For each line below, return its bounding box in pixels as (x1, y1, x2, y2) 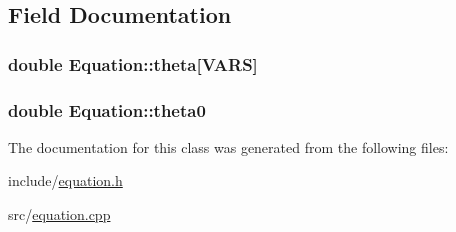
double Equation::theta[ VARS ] (8, 51, 258, 76)
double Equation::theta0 (8, 97, 206, 122)
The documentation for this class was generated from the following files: (8, 136, 449, 157)
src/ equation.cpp (8, 204, 111, 225)
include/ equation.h (8, 170, 123, 191)
